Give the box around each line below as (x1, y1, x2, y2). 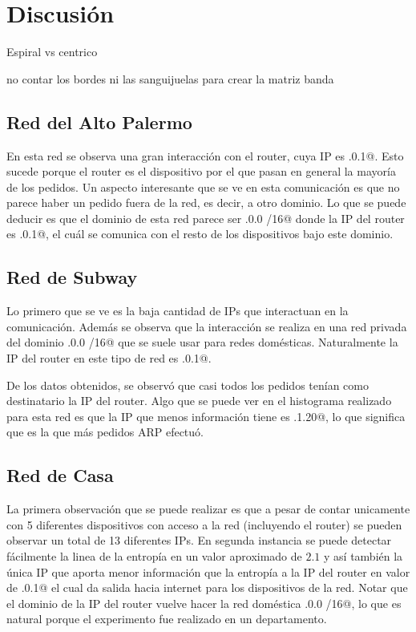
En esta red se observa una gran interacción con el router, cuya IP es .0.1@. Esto (6, 147, 404, 164)
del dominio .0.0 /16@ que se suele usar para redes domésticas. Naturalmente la (6, 334, 398, 350)
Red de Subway (6, 265, 138, 290)
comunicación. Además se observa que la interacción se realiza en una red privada (6, 318, 407, 334)
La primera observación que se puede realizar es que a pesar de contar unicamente (6, 500, 410, 517)
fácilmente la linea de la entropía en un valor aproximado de (6, 548, 302, 565)
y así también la (324, 548, 403, 565)
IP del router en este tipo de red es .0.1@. (6, 350, 212, 367)
